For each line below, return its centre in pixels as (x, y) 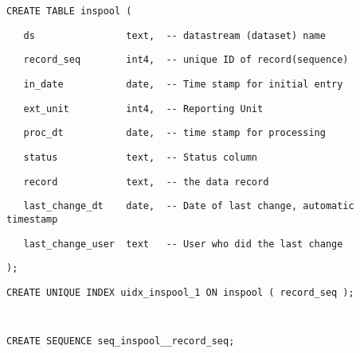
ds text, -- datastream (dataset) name (174, 35)
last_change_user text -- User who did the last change (183, 244)
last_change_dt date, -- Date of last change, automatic (189, 206)
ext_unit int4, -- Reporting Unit (143, 109)
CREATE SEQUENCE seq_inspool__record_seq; (121, 341)
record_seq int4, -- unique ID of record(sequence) (186, 60)
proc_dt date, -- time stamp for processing (174, 133)
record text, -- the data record (146, 182)
